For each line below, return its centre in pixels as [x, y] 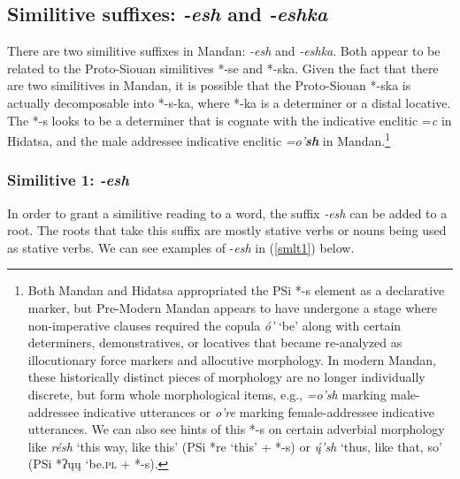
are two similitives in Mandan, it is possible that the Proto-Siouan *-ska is [209, 85]
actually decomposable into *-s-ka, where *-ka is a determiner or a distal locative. [229, 102]
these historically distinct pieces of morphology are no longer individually [226, 377]
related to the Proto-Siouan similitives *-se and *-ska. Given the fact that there [223, 68]
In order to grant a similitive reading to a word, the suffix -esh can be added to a [227, 213]
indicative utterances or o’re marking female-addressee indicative [259, 411]
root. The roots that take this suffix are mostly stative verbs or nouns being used [227, 230]
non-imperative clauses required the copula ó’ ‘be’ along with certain [215, 325]
